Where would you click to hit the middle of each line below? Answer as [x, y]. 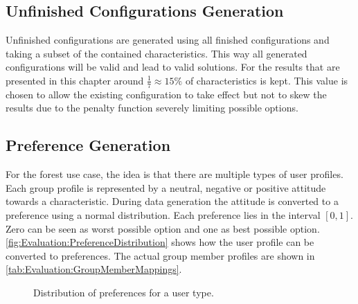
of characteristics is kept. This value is [267, 80]
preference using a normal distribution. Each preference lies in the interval [163, 214]
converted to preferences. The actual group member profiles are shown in [160, 255]
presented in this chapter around [75, 80]
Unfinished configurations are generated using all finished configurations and [168, 40]
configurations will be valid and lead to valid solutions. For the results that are [173, 67]
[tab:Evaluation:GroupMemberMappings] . [94, 269]
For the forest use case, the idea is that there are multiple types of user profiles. [174, 174]
